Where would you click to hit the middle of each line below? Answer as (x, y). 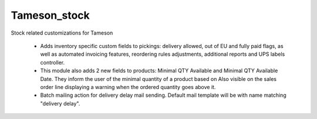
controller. (53, 62)
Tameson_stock (50, 15)
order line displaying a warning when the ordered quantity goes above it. (128, 87)
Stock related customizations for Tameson (62, 33)
